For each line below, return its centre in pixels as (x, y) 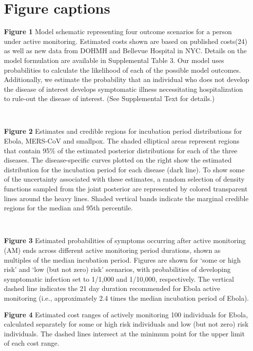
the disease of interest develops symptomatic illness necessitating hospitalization (124, 89)
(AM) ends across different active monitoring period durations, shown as (112, 250)
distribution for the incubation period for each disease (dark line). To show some (124, 169)
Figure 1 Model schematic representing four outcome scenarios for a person (118, 31)
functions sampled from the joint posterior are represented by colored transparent (126, 189)
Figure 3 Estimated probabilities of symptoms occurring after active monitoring (125, 240)
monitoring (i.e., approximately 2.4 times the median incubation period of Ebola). (126, 298)
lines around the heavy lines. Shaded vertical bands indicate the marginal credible (126, 198)
